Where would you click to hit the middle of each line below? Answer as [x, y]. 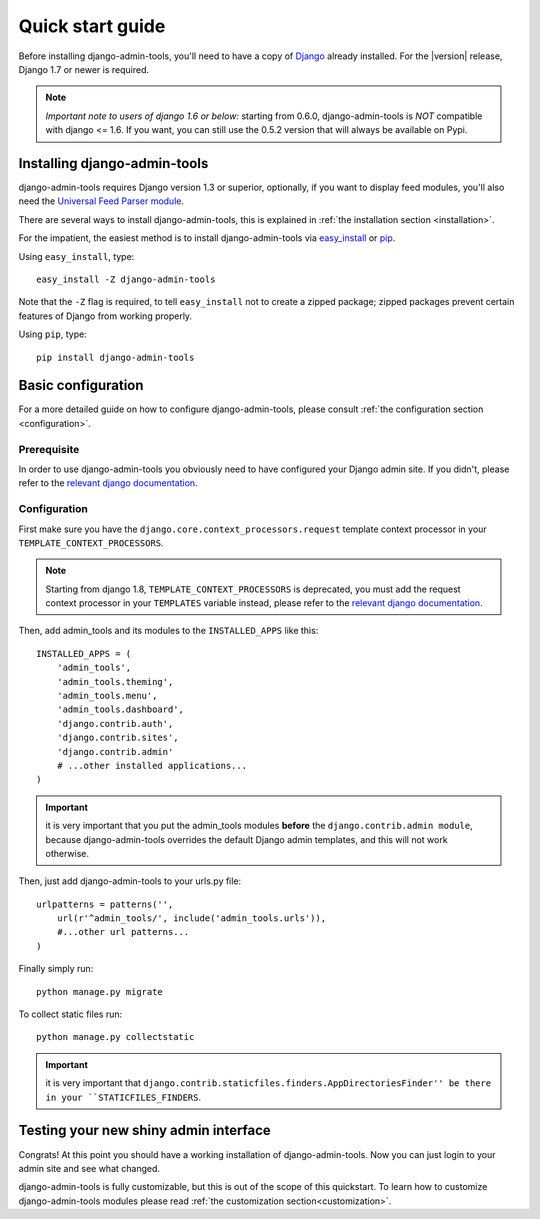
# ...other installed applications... [152, 765]
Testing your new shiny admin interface [145, 1130]
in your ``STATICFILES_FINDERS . [123, 1097]
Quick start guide [92, 26]
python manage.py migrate [100, 991]
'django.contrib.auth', [115, 723]
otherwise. [67, 853]
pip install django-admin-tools [115, 357]
